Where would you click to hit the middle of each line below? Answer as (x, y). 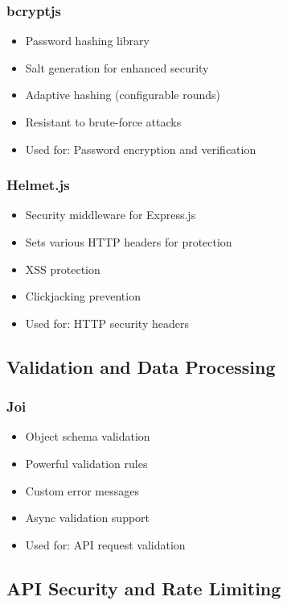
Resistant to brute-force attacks (103, 122)
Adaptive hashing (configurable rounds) (123, 95)
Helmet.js (38, 185)
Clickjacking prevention (83, 296)
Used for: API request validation (105, 544)
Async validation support (88, 518)
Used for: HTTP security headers (107, 323)
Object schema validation (88, 436)
